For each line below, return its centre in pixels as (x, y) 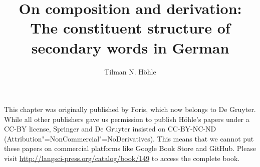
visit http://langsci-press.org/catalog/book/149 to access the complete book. (122, 158)
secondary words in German (130, 47)
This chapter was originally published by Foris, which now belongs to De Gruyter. (130, 109)
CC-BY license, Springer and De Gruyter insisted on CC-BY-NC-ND (110, 129)
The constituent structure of (130, 28)
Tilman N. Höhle (130, 71)
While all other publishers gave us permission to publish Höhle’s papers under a (127, 119)
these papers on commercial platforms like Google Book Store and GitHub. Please (130, 148)
